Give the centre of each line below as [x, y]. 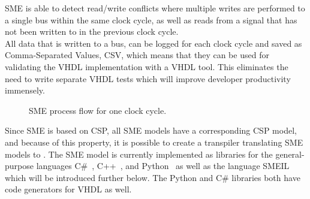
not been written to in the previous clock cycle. [92, 31]
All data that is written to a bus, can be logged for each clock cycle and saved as [154, 43]
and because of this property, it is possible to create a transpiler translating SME [154, 142]
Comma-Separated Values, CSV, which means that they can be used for [137, 55]
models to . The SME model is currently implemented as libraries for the [139, 154]
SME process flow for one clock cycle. [98, 110]
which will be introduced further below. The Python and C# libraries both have [153, 177]
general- [290, 154]
